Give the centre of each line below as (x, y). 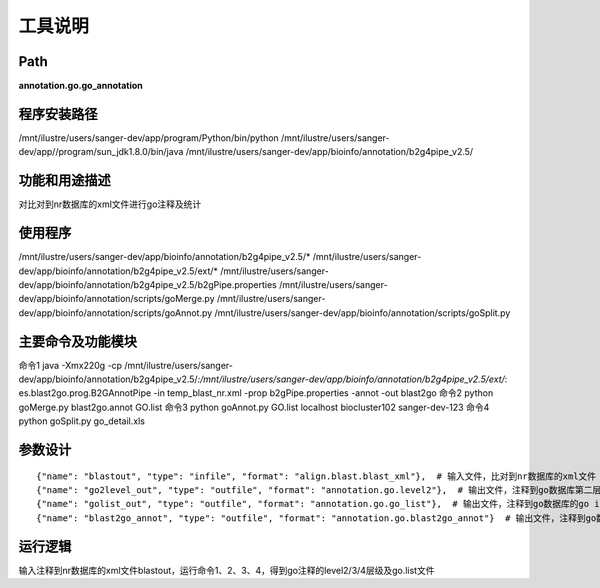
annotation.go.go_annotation (81, 86)
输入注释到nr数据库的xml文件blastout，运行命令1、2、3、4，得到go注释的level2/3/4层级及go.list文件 (226, 570)
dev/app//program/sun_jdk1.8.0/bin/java (101, 152)
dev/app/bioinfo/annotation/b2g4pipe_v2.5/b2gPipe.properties (147, 284)
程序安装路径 (58, 113)
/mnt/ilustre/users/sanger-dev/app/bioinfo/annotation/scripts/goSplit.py (362, 312)
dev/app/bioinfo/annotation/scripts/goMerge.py (116, 299)
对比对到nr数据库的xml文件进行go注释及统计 (110, 204)
